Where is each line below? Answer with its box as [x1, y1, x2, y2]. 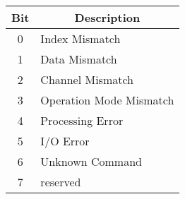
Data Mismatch [40, 51, 117, 67]
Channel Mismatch [40, 71, 134, 88]
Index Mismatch [40, 30, 121, 47]
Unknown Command [40, 153, 142, 169]
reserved [40, 174, 81, 190]
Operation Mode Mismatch [40, 92, 174, 108]
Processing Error [40, 112, 124, 128]
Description [74, 9, 141, 25]
